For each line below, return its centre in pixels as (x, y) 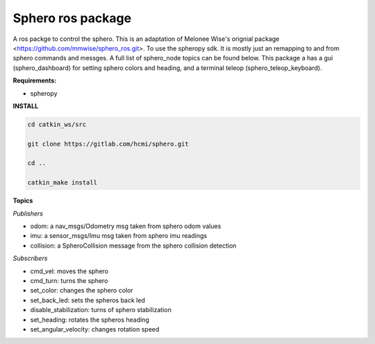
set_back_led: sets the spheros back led (87, 300)
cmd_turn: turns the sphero (69, 280)
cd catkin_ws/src (57, 124)
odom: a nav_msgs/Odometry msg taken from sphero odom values (126, 226)
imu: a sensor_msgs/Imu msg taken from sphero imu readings (119, 236)
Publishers (28, 213)
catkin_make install (62, 183)
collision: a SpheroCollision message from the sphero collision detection (133, 246)
